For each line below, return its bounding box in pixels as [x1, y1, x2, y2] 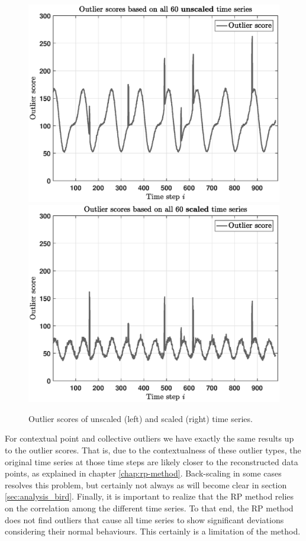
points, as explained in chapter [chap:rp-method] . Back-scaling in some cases [5, 467, 282, 479]
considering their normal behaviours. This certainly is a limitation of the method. [5, 525, 301, 537]
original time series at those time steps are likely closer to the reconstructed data [5, 455, 298, 468]
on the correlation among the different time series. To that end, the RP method [5, 501, 294, 514]
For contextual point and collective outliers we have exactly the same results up [5, 432, 294, 445]
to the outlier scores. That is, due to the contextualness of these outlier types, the [5, 444, 301, 456]
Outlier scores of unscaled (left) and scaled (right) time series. [28, 412, 253, 424]
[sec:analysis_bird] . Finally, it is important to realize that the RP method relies [5, 490, 294, 503]
